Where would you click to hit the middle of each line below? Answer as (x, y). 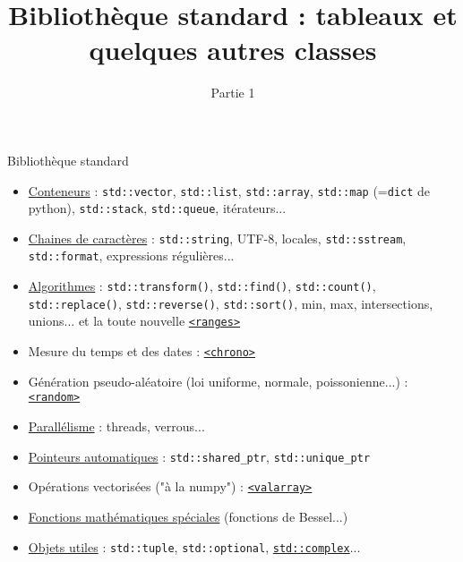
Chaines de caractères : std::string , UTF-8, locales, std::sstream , (217, 238)
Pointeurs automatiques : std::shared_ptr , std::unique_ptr (199, 456)
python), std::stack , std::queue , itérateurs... (157, 208)
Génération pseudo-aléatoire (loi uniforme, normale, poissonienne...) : (218, 381)
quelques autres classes (233, 50)
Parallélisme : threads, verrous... (116, 426)
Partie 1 (233, 93)
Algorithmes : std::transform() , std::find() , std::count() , (202, 286)
